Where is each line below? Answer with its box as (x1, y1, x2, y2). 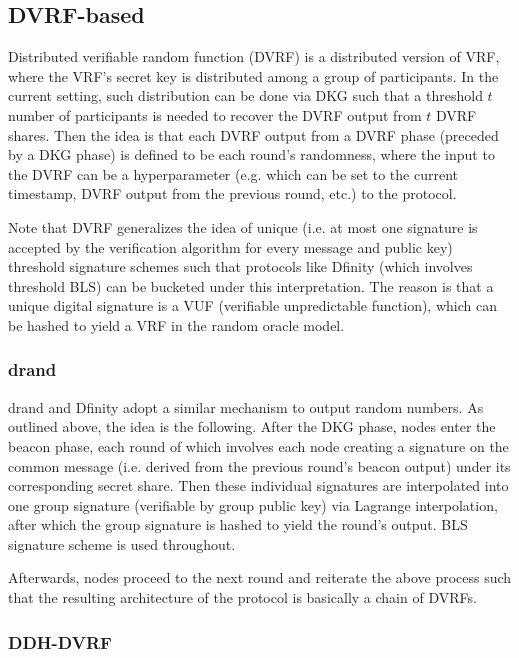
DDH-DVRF (8, 629, 112, 654)
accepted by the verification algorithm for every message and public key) (8, 236, 453, 257)
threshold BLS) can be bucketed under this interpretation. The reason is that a (8, 275, 494, 296)
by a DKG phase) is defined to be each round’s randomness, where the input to (8, 144, 495, 165)
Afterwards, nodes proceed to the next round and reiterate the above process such (8, 567, 512, 588)
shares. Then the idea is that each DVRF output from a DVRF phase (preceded (8, 124, 499, 145)
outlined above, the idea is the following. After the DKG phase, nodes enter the (8, 416, 496, 437)
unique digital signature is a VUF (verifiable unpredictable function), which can (8, 295, 497, 316)
